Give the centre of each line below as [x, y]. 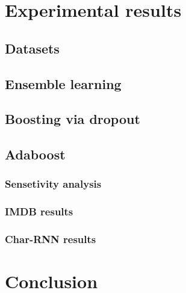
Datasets [32, 48]
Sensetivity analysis [53, 184]
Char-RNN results [51, 239]
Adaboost [35, 154]
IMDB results [39, 211]
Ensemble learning [63, 83]
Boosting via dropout [73, 119]
